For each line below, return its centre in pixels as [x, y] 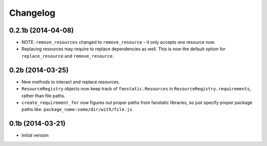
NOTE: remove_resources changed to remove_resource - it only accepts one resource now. [118, 42]
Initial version [35, 135]
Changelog [32, 13]
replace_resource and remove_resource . [67, 56]
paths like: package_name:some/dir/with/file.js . [77, 109]
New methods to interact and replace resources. [71, 82]
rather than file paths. [44, 96]
